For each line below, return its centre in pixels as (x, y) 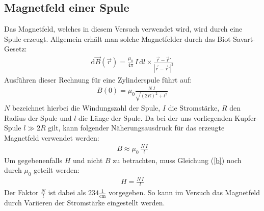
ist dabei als (67, 192)
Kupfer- (247, 117)
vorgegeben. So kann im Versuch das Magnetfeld (184, 192)
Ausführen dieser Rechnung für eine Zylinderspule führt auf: (98, 80)
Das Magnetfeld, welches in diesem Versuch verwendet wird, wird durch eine (123, 29)
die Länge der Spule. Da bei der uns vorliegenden (155, 117)
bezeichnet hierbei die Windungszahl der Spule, (86, 107)
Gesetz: (16, 49)
